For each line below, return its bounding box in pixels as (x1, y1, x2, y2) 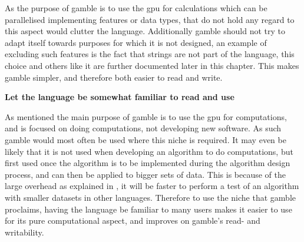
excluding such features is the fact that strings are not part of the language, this (5, 48, 295, 60)
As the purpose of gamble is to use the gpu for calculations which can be (5, 2, 267, 14)
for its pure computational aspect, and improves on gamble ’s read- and (5, 214, 260, 227)
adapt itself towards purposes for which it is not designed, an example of (5, 36, 267, 48)
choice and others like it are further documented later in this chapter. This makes (5, 59, 299, 71)
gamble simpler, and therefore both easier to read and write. (5, 71, 223, 83)
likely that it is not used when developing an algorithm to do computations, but (5, 145, 293, 157)
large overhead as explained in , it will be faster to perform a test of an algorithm (5, 180, 299, 192)
